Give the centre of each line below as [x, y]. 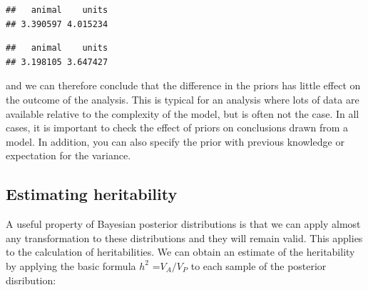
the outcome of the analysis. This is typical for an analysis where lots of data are [183, 99]
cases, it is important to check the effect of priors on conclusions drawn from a [177, 127]
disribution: [31, 280]
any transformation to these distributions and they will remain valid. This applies [184, 237]
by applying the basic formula [71, 265]
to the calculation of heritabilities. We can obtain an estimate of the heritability [180, 252]
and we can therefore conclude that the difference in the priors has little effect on [183, 85]
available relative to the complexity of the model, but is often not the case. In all [183, 113]
